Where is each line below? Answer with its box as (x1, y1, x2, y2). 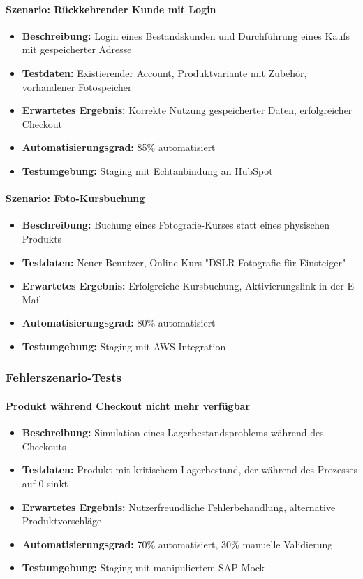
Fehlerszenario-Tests (6, 369, 121, 386)
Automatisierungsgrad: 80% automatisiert (22, 315, 216, 330)
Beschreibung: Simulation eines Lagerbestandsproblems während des (22, 425, 324, 440)
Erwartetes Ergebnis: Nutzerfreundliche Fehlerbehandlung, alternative (22, 499, 336, 514)
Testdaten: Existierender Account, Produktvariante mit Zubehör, (22, 65, 307, 80)
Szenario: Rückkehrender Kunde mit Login (6, 1, 216, 16)
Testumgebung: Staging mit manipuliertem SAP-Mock (22, 560, 265, 575)
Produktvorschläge (22, 513, 102, 528)
